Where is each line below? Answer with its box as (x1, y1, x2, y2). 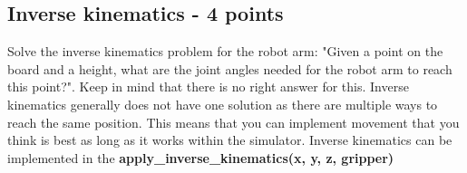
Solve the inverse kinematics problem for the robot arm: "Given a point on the (7, 42, 443, 61)
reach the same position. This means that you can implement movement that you (7, 112, 460, 131)
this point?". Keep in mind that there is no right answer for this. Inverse (7, 77, 409, 96)
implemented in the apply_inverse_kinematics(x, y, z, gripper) (7, 148, 394, 167)
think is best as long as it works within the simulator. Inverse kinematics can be (7, 130, 452, 149)
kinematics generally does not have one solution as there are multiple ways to (7, 94, 438, 113)
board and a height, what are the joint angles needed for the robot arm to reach (7, 59, 452, 78)
